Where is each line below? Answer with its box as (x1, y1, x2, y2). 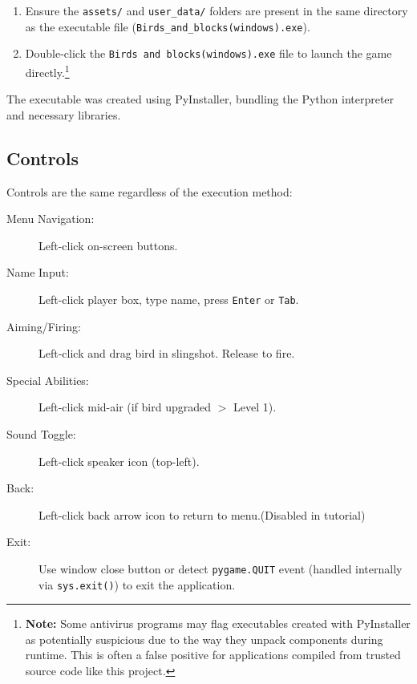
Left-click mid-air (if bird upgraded (38, 399, 212, 415)
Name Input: (6, 264, 69, 281)
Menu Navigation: (6, 210, 95, 227)
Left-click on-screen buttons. (38, 237, 178, 253)
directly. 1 (25, 61, 70, 80)
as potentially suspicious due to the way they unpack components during (25, 630, 383, 647)
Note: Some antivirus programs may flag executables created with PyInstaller (25, 615, 411, 632)
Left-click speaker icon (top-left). (38, 452, 200, 469)
